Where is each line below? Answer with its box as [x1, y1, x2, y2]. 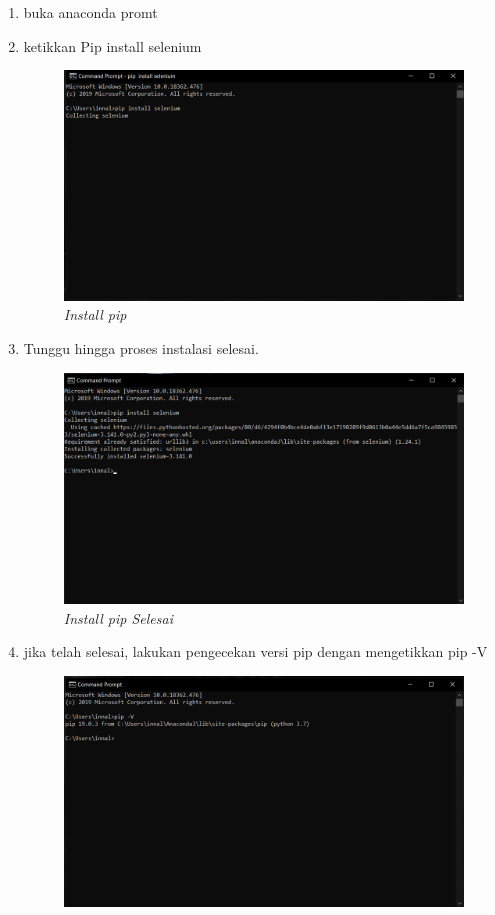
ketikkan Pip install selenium [23, 35, 202, 56]
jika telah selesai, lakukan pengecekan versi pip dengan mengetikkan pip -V [23, 641, 488, 662]
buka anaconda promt [23, 2, 158, 22]
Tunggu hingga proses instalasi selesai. [23, 337, 259, 358]
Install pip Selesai [63, 607, 173, 628]
